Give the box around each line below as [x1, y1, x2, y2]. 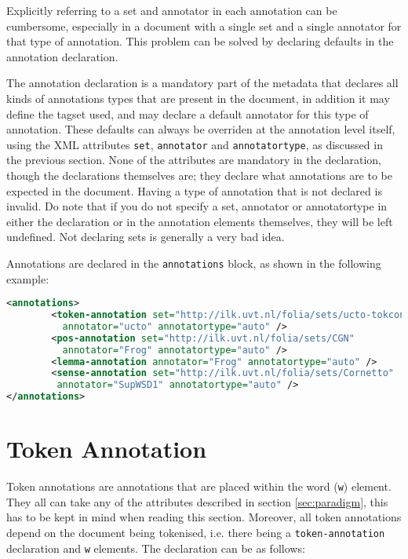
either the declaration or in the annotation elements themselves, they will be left [6, 213, 393, 229]
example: [6, 270, 49, 287]
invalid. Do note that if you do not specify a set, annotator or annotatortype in [6, 198, 388, 214]
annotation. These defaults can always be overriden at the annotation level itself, [6, 121, 395, 137]
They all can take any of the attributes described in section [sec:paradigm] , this [6, 493, 388, 510]
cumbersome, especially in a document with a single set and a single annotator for [6, 17, 402, 34]
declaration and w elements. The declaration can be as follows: [6, 539, 305, 556]
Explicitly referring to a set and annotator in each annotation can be [6, 2, 337, 18]
